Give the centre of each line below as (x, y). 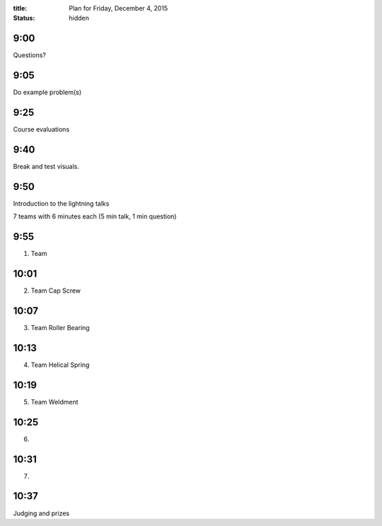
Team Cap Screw (56, 291)
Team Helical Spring (60, 365)
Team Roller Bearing (60, 328)
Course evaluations (41, 129)
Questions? (29, 55)
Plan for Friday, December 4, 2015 (118, 8)
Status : (24, 18)
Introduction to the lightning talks (61, 203)
